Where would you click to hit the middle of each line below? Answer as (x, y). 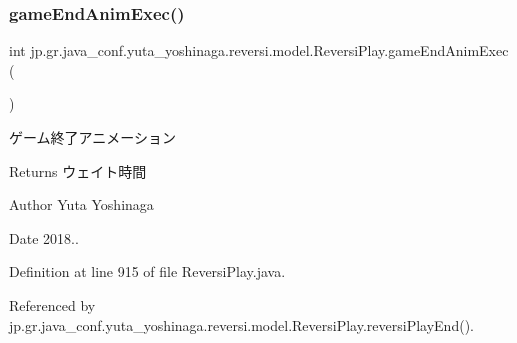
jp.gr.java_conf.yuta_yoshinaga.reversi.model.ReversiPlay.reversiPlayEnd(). (241, 324)
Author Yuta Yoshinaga (81, 204)
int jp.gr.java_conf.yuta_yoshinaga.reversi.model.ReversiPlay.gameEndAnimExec (259, 50)
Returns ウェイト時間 (78, 170)
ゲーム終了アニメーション (93, 137)
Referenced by (52, 304)
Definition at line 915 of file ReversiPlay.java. (147, 271)
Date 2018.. (44, 237)
